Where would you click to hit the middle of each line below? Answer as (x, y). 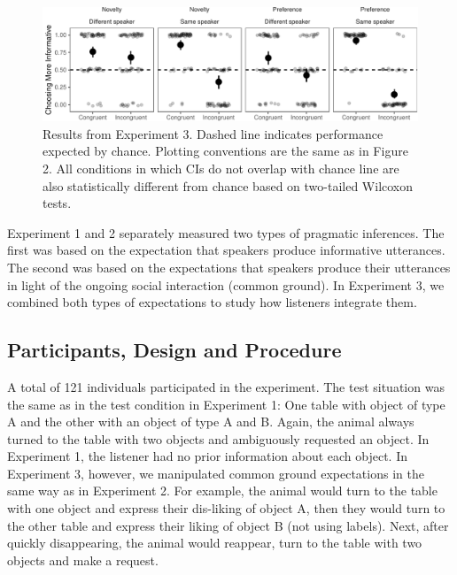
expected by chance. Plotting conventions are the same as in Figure (225, 151)
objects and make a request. (83, 560)
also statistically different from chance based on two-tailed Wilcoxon (228, 185)
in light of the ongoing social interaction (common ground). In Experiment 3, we (226, 284)
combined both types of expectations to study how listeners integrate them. (212, 302)
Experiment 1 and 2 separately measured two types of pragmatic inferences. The (226, 232)
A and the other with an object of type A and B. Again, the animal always (211, 422)
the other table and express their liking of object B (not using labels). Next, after (228, 525)
